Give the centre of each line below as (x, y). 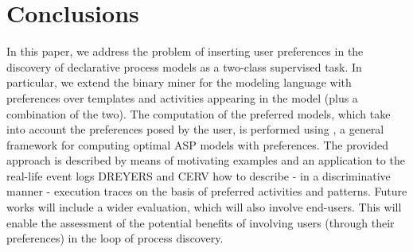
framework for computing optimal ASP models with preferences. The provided (198, 144)
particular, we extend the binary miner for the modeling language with (179, 82)
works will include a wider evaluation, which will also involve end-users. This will (204, 207)
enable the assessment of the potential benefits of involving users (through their (201, 222)
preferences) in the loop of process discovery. (115, 238)
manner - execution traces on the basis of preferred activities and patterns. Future (207, 191)
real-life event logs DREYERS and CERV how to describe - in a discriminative (199, 175)
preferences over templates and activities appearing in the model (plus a (182, 97)
